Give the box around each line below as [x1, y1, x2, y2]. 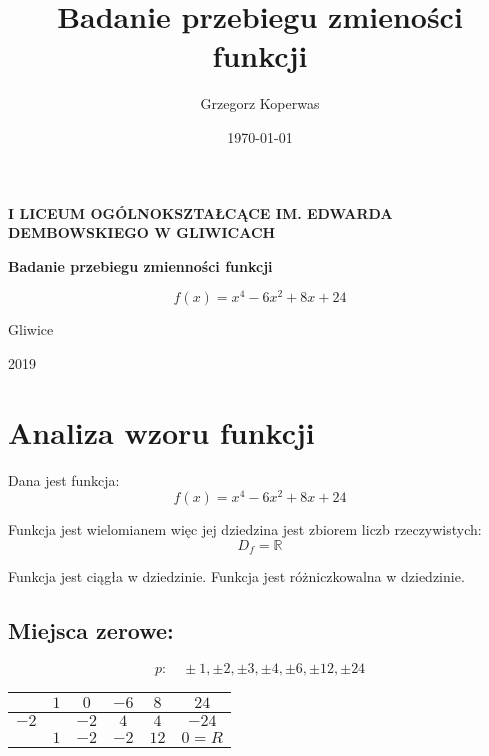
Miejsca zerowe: [8, 615, 174, 646]
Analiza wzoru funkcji [8, 411, 315, 452]
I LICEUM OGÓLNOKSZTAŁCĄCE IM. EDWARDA [8, 202, 393, 223]
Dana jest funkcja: [8, 469, 120, 490]
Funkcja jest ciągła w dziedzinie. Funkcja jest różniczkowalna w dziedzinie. [8, 566, 465, 587]
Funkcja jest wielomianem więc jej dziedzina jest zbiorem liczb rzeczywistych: [8, 519, 482, 540]
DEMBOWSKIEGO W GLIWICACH [8, 222, 276, 243]
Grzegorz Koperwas [200, 93, 320, 114]
